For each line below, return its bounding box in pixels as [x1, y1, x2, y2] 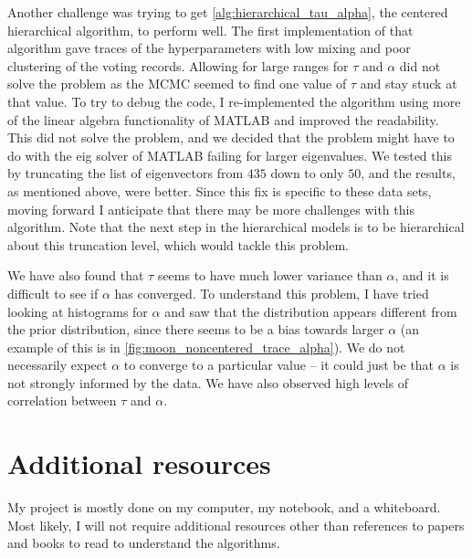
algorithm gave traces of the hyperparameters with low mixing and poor [7, 38, 411, 58]
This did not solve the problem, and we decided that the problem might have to [7, 128, 455, 147]
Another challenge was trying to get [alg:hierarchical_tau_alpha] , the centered [7, 3, 448, 21]
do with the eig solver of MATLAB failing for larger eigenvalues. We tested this [7, 145, 452, 164]
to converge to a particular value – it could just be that [123, 355, 435, 374]
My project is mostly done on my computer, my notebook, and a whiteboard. [7, 498, 441, 517]
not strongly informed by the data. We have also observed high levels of [7, 373, 409, 392]
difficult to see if [7, 283, 99, 302]
